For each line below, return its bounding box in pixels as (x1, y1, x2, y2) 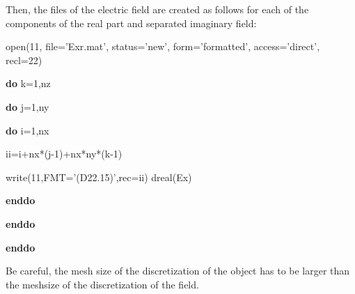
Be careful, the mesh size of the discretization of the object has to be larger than (6, 263, 350, 278)
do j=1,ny (6, 99, 49, 114)
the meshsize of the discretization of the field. (6, 277, 199, 291)
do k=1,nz (6, 76, 51, 91)
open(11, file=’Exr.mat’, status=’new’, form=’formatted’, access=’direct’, (6, 39, 320, 54)
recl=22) (6, 52, 42, 67)
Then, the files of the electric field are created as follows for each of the (6, 2, 309, 16)
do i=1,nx (6, 123, 49, 137)
